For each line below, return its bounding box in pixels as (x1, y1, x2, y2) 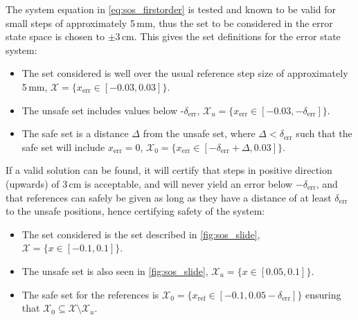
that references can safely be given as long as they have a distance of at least (6, 190, 332, 204)
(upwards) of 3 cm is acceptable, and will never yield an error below (6, 176, 293, 190)
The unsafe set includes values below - (21, 103, 184, 117)
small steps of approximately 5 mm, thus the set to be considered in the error (6, 15, 333, 30)
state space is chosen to (6, 29, 105, 44)
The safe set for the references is (21, 287, 159, 301)
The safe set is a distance (21, 126, 129, 141)
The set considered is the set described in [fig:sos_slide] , (21, 226, 260, 241)
